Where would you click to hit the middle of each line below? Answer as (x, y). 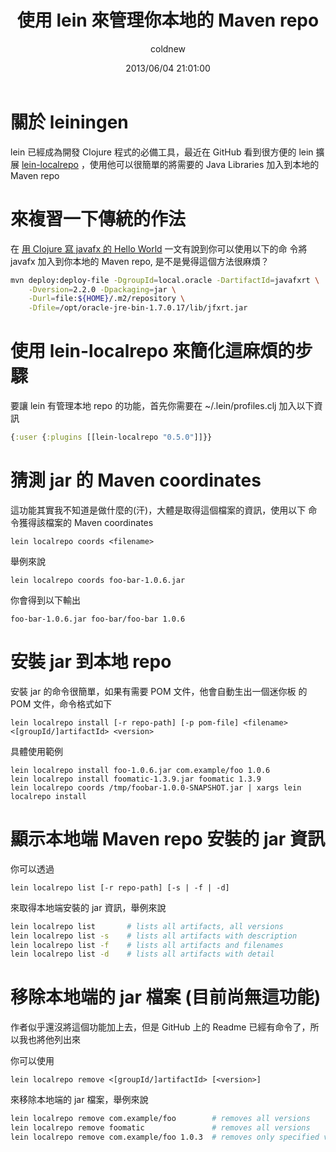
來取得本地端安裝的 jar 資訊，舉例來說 (88, 907)
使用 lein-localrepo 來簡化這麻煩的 (153, 351)
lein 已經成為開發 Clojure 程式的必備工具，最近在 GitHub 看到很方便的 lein (162, 152)
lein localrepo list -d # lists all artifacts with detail (142, 954)
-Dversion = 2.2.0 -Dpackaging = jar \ (102, 289)
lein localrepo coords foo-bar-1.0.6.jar (98, 580)
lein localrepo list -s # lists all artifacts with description (154, 936)
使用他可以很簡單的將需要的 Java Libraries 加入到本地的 (204, 164)
